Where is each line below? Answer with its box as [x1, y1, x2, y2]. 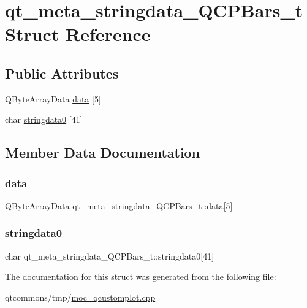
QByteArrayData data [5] [5, 92, 101, 105]
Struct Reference [5, 21, 151, 47]
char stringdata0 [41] [5, 113, 83, 126]
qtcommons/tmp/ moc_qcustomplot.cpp [5, 290, 156, 303]
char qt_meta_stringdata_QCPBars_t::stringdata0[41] [5, 249, 214, 262]
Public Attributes [5, 63, 119, 82]
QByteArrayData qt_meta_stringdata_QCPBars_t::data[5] [5, 199, 233, 212]
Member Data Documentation [5, 143, 200, 162]
